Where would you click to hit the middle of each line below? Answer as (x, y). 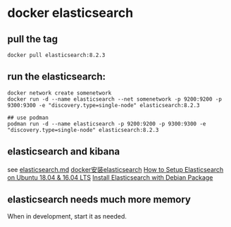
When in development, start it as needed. (67, 216)
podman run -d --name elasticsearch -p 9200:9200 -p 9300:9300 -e (107, 124)
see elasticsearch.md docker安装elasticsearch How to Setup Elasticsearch (115, 169)
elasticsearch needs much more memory (99, 200)
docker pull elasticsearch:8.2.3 (56, 55)
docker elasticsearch (70, 13)
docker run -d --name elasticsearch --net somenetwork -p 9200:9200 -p (114, 99)
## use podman (28, 118)
